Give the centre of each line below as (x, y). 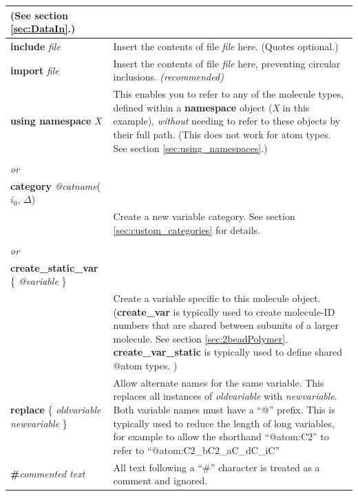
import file (35, 70)
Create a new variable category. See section (204, 216)
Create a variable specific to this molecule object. (217, 298)
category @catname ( (56, 185)
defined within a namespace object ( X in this (211, 107)
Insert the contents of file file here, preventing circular (227, 63)
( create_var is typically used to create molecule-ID (224, 311)
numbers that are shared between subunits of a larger (226, 325)
